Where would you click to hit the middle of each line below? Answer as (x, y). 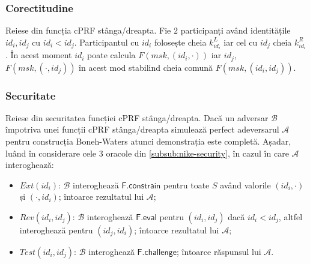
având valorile (245, 184)
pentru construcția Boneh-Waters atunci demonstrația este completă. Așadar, (148, 141)
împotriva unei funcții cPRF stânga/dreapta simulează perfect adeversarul (142, 129)
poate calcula (111, 55)
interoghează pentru (56, 230)
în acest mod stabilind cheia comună (146, 67)
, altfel (290, 217)
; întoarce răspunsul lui (219, 252)
